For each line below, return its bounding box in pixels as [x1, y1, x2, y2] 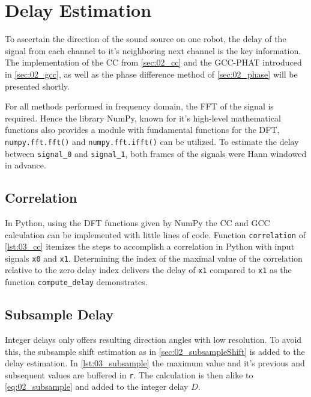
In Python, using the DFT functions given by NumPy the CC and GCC [5, 216, 270, 229]
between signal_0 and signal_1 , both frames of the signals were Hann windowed [5, 147, 307, 159]
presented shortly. [5, 79, 70, 92]
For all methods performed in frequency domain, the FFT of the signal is [5, 100, 274, 112]
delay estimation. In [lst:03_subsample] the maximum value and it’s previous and [5, 357, 305, 369]
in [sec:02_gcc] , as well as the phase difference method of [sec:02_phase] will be [5, 67, 298, 80]
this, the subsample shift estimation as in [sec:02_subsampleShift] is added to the [5, 345, 305, 357]
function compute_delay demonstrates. [5, 275, 148, 288]
